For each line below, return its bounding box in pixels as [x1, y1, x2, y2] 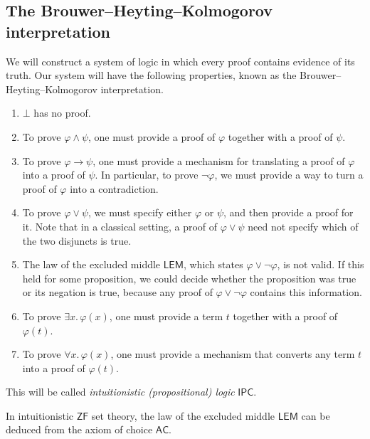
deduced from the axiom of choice [6, 422, 153, 437]
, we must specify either [88, 205, 192, 220]
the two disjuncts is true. [22, 233, 132, 248]
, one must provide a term [109, 308, 223, 323]
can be [301, 408, 330, 423]
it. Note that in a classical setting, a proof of [22, 218, 218, 233]
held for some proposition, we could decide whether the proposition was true [22, 270, 356, 285]
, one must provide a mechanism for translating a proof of [92, 153, 345, 168]
